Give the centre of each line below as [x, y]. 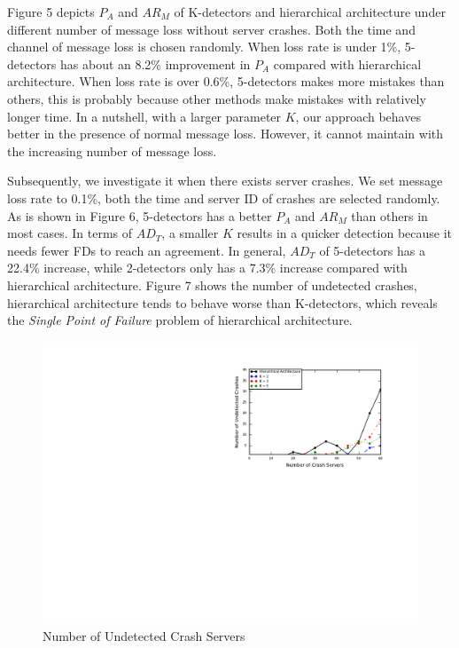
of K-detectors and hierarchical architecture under [310, 12]
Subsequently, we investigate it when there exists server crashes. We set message [225, 181]
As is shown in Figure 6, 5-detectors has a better [140, 215]
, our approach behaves [358, 116]
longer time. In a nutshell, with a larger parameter [144, 116]
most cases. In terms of [70, 233]
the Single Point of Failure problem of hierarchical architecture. [180, 320]
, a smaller [190, 233]
